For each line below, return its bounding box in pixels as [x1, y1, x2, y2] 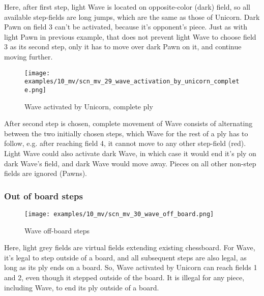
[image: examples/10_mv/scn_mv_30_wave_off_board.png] [24, 210, 214, 218]
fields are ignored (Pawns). [4, 168, 87, 179]
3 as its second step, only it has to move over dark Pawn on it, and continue [4, 41, 242, 52]
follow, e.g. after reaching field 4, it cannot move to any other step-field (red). [4, 138, 246, 149]
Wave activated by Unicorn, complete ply [24, 101, 153, 111]
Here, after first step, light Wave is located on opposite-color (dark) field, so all [4, 2, 250, 12]
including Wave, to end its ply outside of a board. [4, 282, 159, 292]
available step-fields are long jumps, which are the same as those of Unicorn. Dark [4, 11, 260, 22]
